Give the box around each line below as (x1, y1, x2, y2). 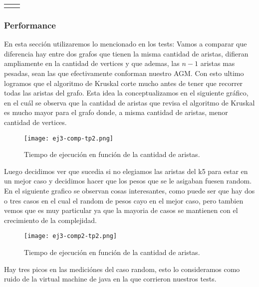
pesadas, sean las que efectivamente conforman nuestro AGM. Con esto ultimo (4, 68, 244, 78)
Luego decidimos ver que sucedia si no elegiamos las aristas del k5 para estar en (4, 165, 248, 176)
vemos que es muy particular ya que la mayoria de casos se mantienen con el (4, 205, 238, 215)
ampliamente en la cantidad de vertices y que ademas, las (4, 58, 180, 68)
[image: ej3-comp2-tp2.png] (24, 232, 117, 240)
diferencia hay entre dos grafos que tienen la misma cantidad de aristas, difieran (4, 48, 249, 58)
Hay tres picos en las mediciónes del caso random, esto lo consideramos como (4, 263, 240, 274)
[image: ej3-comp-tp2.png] (24, 134, 113, 142)
